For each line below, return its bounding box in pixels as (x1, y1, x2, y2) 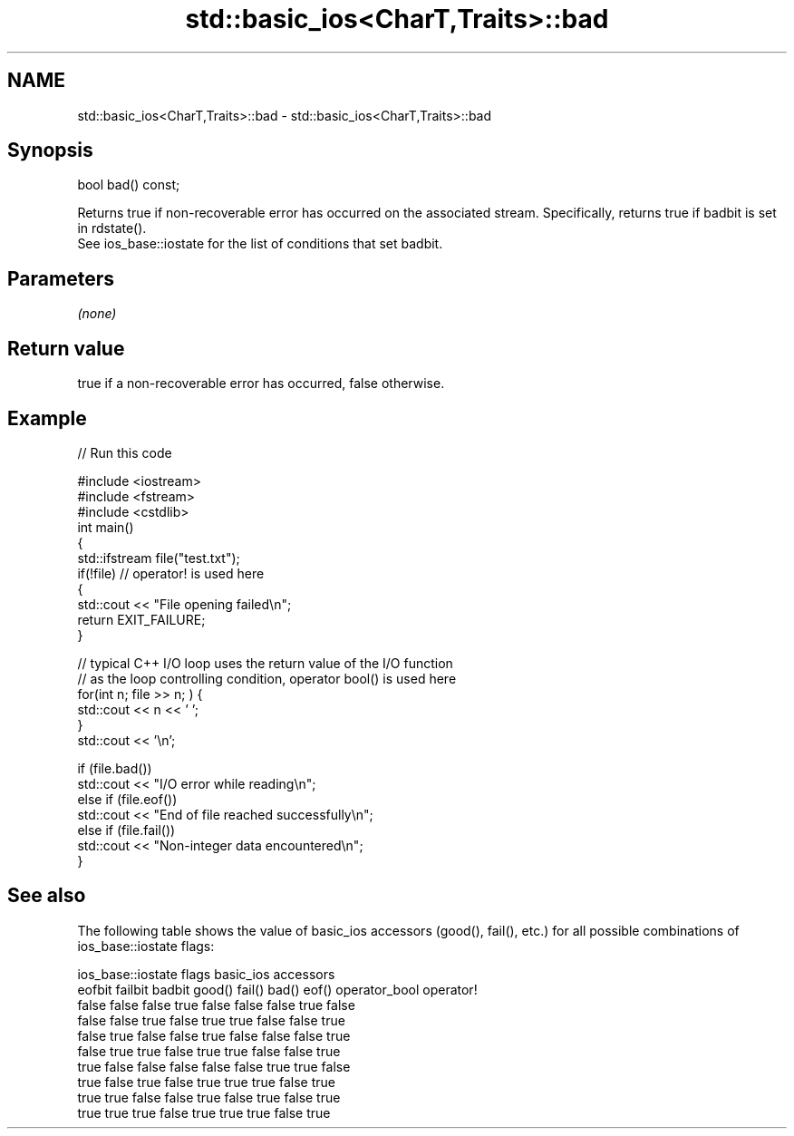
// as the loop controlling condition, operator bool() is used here (77, 670, 457, 686)
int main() (77, 519, 134, 535)
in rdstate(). (77, 220, 147, 237)
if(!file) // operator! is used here (77, 565, 265, 581)
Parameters (7, 267, 114, 290)
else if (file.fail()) (77, 821, 176, 838)
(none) (77, 306, 117, 322)
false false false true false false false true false (77, 996, 355, 1013)
